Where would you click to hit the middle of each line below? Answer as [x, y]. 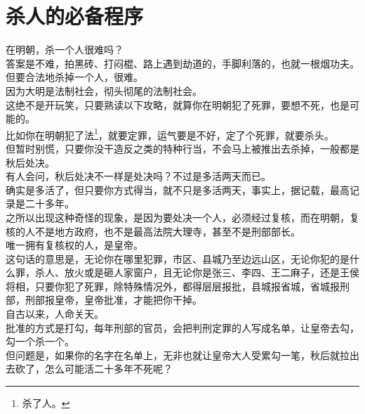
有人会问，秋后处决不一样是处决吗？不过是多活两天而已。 [138, 176]
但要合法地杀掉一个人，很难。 [74, 77]
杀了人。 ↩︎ [46, 403]
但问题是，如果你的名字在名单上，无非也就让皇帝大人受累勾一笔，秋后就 [173, 355]
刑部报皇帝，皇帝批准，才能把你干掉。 [113, 300]
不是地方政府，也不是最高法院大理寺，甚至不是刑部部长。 [167, 231]
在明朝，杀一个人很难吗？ [65, 50]
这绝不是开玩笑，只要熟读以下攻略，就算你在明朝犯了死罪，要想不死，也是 [178, 104]
